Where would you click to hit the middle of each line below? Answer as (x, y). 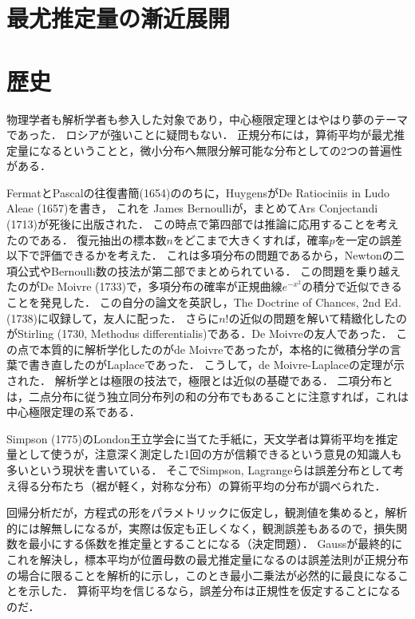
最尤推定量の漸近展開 (119, 18)
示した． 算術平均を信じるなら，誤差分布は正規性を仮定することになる (215, 591)
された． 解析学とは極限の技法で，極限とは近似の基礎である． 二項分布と (200, 380)
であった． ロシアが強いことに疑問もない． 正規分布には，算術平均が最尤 (200, 135)
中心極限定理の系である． (73, 412)
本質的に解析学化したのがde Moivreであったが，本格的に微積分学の (215, 349)
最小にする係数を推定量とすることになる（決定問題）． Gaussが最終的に (215, 544)
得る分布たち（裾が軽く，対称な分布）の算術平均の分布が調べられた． (202, 485)
